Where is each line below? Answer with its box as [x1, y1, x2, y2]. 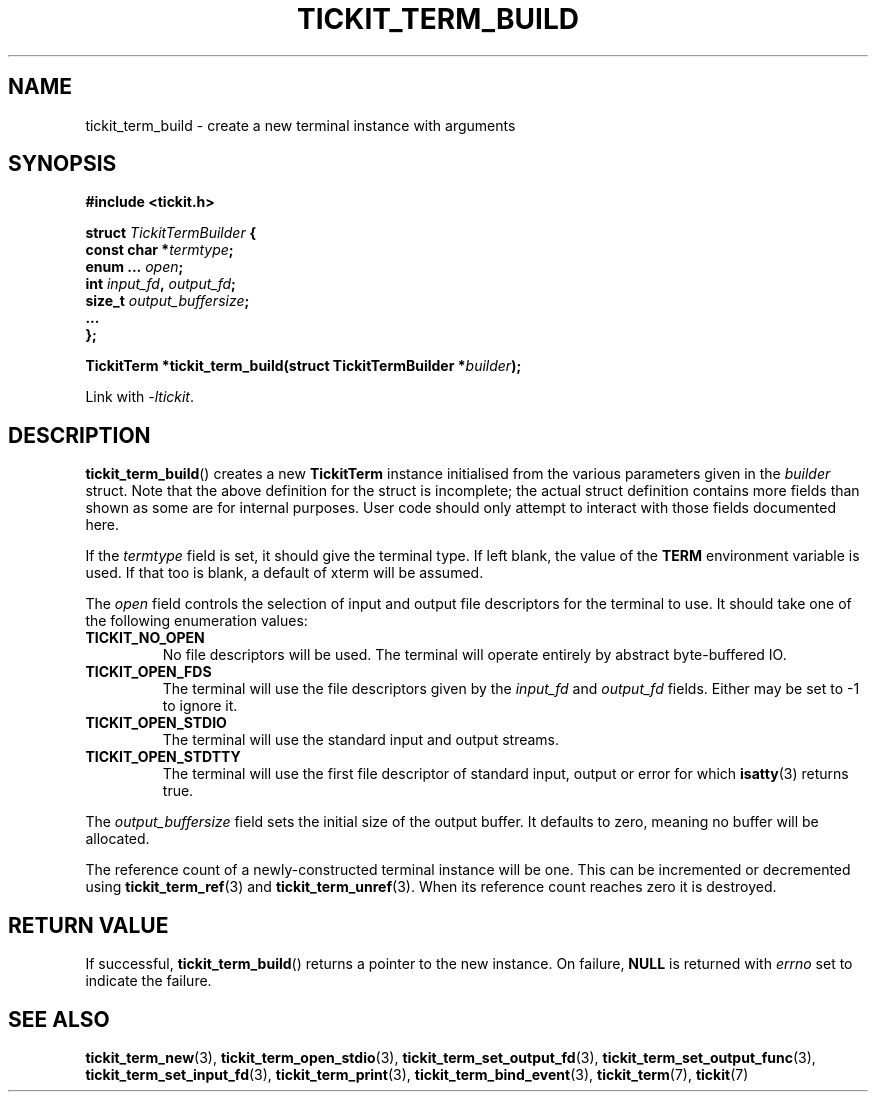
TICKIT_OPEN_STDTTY [85, 748, 241, 766]
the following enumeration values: [85, 612, 308, 630]
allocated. [85, 830, 150, 848]
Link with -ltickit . [85, 388, 195, 406]
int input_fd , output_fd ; [85, 275, 236, 293]
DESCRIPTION [8, 422, 151, 448]
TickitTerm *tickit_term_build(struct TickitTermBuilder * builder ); [85, 357, 522, 375]
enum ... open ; [85, 258, 184, 276]
